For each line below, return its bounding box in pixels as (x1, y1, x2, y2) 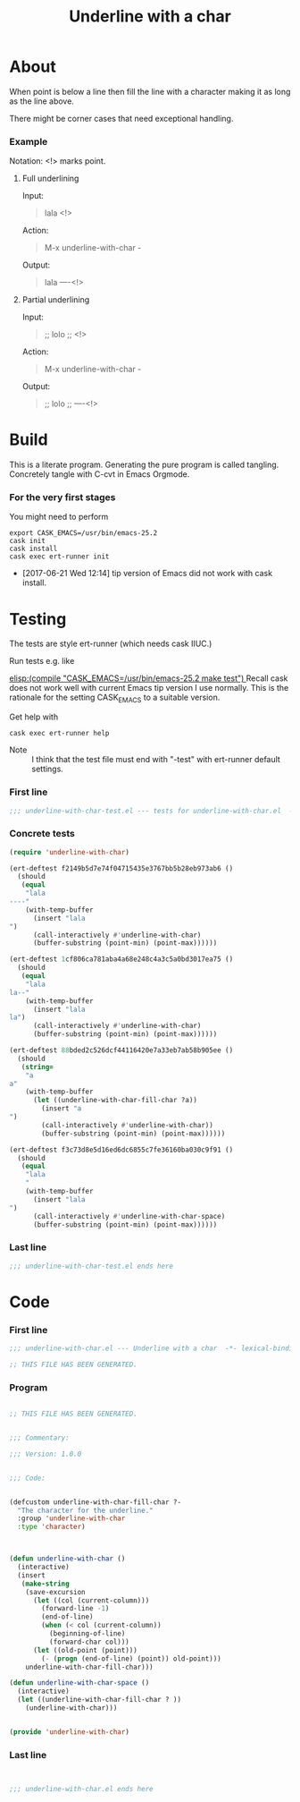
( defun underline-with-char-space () (9, 1679, 150, 1687)
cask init (9, 537, 46, 546)
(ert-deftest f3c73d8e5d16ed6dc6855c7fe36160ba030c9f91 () (9, 1145, 234, 1154)
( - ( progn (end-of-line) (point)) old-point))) (41, 1653, 221, 1663)
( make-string (21, 1579, 70, 1588)
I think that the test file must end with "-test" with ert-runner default (31, 754, 281, 765)
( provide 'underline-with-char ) (9, 1727, 129, 1737)
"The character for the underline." (17, 1506, 154, 1515)
